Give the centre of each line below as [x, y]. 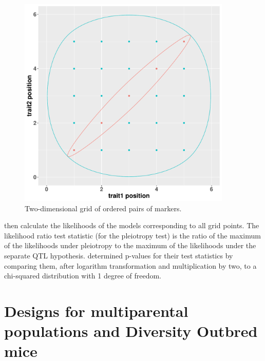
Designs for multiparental [96, 310]
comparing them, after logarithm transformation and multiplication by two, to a [130, 265]
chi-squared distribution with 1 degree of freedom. [83, 276]
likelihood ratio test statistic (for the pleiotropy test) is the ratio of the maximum [132, 235]
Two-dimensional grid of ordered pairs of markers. [103, 208]
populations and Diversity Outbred [131, 331]
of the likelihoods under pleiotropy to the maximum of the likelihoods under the [130, 245]
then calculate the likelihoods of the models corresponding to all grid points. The [132, 225]
